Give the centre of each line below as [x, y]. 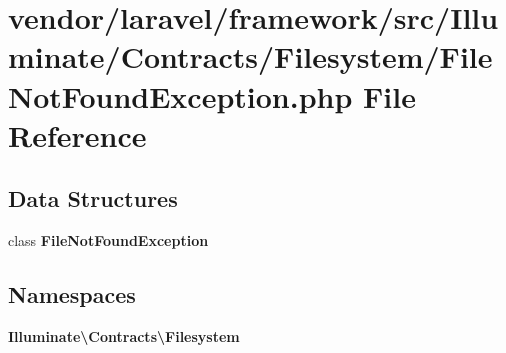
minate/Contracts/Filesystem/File [250, 56]
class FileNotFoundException [108, 240]
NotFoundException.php [180, 95]
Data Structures [93, 198]
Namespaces [72, 294]
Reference [77, 134]
